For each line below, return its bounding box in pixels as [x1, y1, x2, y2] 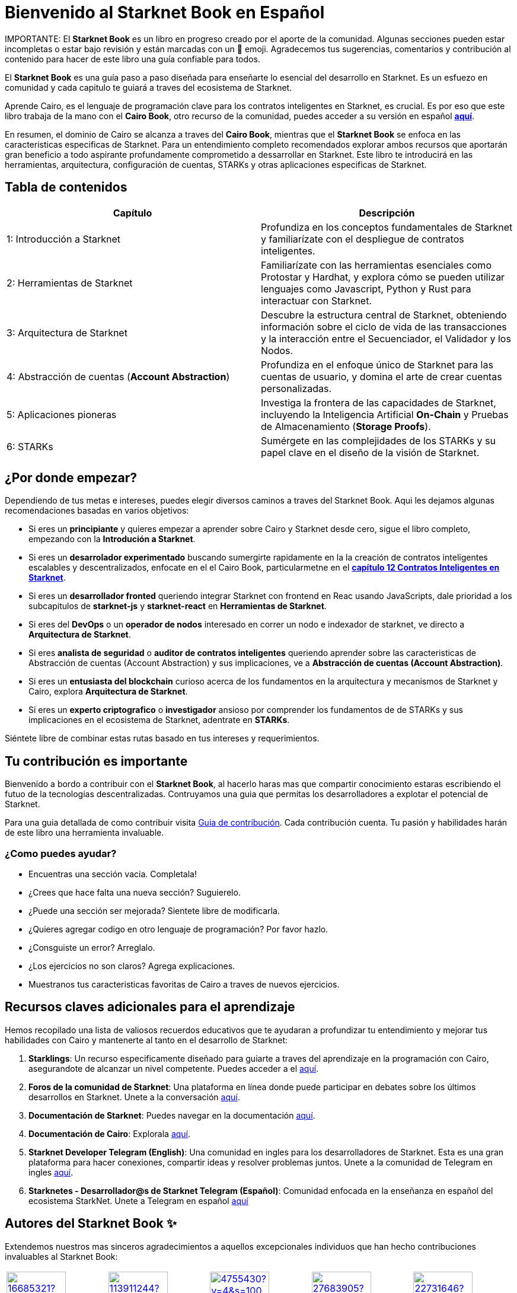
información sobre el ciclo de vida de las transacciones [261, 320, 507, 333]
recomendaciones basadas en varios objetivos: [5, 505, 189, 516]
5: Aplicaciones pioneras [7, 408, 117, 421]
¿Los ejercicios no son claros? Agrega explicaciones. [28, 961, 235, 972]
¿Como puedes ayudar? [5, 847, 117, 859]
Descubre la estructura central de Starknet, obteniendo [261, 308, 507, 321]
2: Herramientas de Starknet [7, 276, 133, 289]
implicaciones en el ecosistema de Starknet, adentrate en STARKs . [28, 715, 290, 725]
